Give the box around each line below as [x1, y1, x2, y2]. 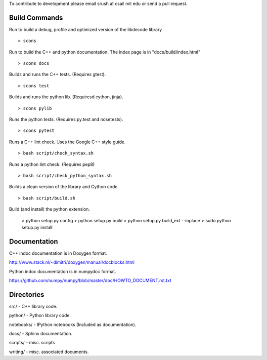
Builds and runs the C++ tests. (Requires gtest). [9, 72, 106, 78]
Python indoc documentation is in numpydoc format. [9, 268, 116, 274]
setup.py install [21, 224, 53, 230]
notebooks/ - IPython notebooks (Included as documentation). [9, 321, 136, 327]
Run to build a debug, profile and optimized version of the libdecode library [9, 26, 162, 32]
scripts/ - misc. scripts [9, 340, 55, 346]
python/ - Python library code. [9, 313, 71, 319]
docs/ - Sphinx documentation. [9, 331, 73, 337]
